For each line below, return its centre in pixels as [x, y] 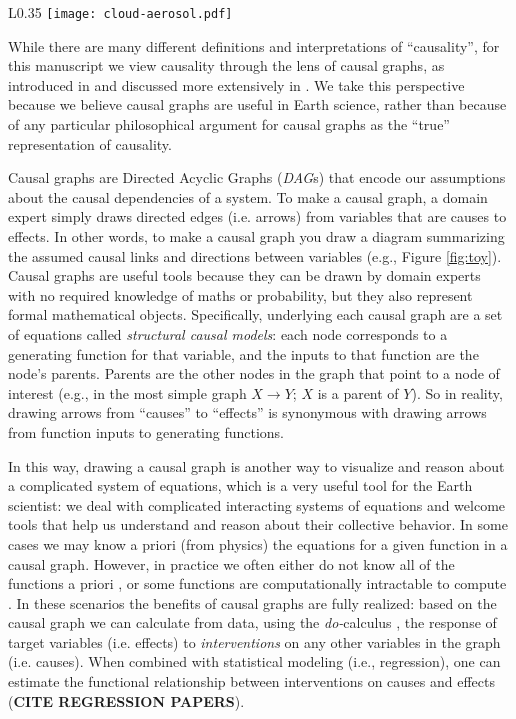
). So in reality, [457, 392]
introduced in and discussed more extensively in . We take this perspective [236, 84]
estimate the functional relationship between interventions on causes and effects [252, 681]
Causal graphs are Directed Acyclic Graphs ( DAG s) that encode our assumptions [257, 177]
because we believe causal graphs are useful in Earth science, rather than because [257, 104]
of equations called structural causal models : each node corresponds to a [228, 333]
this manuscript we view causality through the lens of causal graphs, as [226, 65]
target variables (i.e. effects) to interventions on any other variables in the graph [254, 641]
